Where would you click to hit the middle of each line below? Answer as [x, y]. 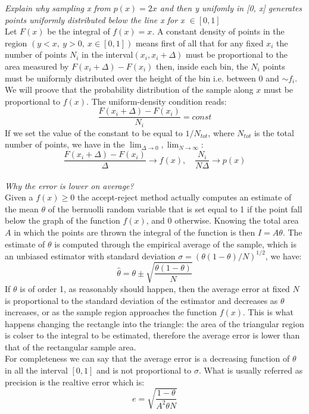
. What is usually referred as [251, 370]
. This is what [268, 312]
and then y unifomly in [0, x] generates [231, 8]
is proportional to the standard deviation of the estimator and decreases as [141, 300]
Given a [19, 197]
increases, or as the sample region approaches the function [111, 312]
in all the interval [36, 370]
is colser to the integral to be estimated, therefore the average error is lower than [152, 335]
